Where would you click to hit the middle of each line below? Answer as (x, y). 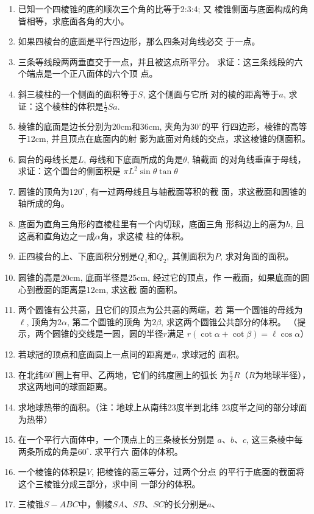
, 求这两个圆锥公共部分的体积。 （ (229, 321)
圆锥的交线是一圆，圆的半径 (108, 333)
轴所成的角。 (44, 203)
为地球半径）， (283, 374)
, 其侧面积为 (191, 256)
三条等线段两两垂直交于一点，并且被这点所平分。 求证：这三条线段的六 (160, 61)
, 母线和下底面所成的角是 (133, 159)
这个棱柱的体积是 (69, 106)
